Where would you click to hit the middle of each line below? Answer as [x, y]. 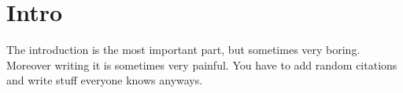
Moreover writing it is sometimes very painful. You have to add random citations [202, 64]
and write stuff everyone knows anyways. [105, 80]
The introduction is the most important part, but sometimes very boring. [183, 50]
